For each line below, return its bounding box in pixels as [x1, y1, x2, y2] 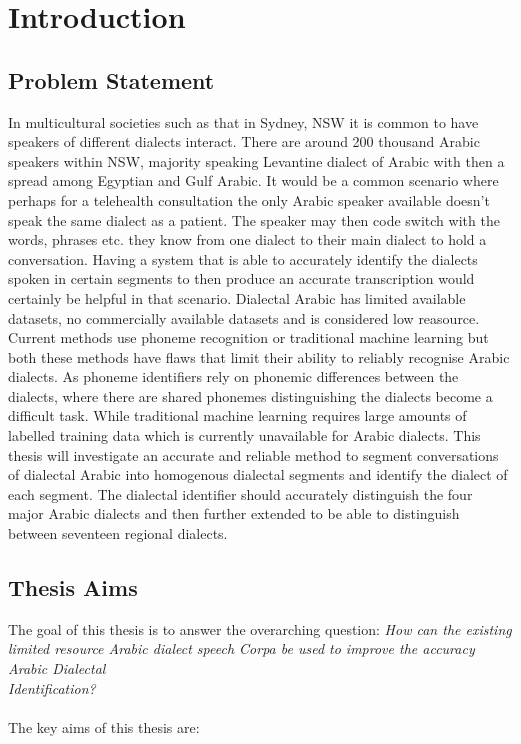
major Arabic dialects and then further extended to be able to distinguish [8, 503, 460, 524]
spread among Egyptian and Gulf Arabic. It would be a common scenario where [8, 170, 499, 191]
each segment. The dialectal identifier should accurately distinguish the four [8, 483, 473, 504]
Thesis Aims [8, 572, 138, 603]
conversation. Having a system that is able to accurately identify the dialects [8, 248, 478, 269]
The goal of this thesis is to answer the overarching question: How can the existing [8, 618, 512, 639]
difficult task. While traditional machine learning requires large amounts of [8, 405, 467, 426]
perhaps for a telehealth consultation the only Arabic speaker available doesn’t [8, 189, 490, 210]
